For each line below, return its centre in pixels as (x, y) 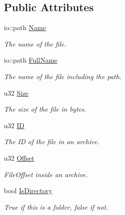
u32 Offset (19, 157)
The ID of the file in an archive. (52, 141)
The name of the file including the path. (63, 76)
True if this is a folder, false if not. (56, 207)
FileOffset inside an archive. (46, 174)
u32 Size (16, 92)
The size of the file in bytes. (45, 109)
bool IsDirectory (28, 190)
